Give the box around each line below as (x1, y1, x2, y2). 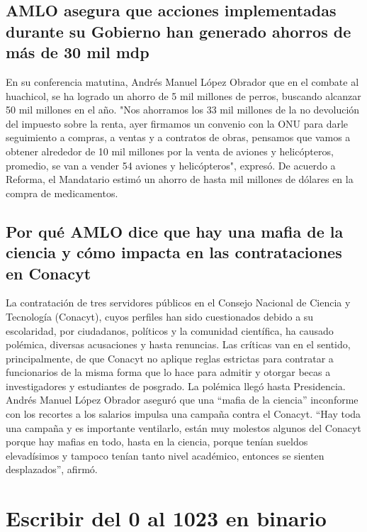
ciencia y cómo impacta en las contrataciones (6, 241, 342, 263)
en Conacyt (6, 262, 91, 284)
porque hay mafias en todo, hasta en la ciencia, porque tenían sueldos (6, 434, 308, 449)
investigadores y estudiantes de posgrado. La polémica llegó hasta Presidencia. (6, 378, 346, 393)
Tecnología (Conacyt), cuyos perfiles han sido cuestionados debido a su (6, 309, 314, 323)
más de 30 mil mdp (6, 41, 149, 63)
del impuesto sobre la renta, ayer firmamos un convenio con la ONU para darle (6, 116, 349, 131)
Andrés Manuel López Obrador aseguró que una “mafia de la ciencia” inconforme (6, 392, 358, 407)
